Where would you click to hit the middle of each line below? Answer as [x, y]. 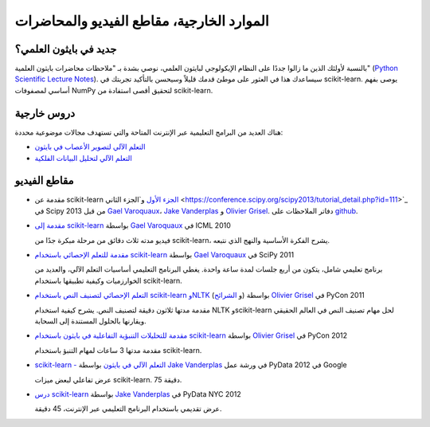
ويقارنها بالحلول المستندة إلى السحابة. [90, 321]
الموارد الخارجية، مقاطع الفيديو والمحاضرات [142, 21]
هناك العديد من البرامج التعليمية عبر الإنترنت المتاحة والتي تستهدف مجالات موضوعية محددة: [149, 132]
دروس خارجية [45, 113]
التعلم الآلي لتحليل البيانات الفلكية [84, 158]
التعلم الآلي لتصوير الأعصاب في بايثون [90, 147]
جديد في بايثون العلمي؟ [66, 49]
